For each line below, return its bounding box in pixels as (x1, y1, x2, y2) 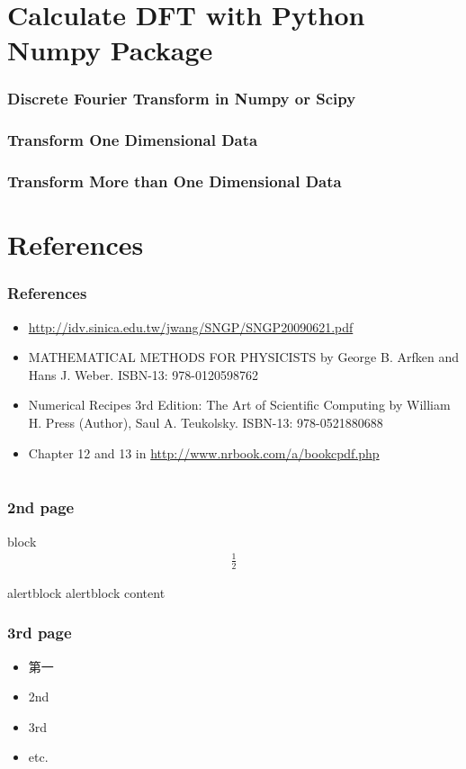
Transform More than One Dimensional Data (7, 170, 342, 193)
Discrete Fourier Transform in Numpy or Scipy (7, 87, 356, 110)
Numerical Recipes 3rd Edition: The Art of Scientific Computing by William (28, 395, 451, 414)
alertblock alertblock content (7, 583, 166, 602)
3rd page (7, 621, 72, 644)
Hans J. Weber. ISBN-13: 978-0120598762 (28, 365, 259, 384)
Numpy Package (7, 32, 213, 68)
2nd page (7, 496, 75, 519)
